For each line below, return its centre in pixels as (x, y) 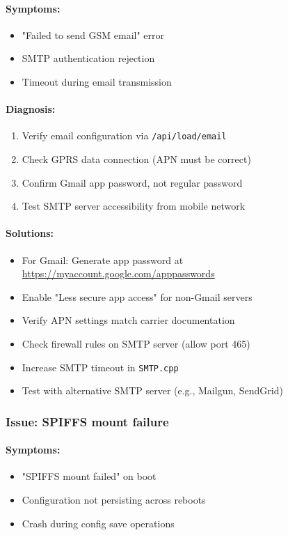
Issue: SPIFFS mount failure (87, 421)
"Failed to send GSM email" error (93, 34)
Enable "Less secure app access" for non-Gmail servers (137, 296)
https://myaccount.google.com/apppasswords (118, 273)
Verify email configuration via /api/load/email (124, 135)
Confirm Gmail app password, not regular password (132, 182)
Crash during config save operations (98, 523)
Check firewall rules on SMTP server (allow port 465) (136, 343)
